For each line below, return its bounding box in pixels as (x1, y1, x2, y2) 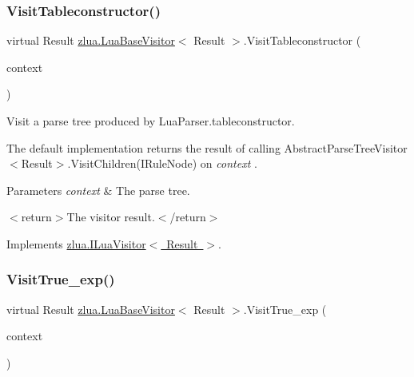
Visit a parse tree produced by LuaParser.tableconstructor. (6, 113, 295, 129)
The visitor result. (66, 208, 155, 225)
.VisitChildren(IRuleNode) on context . (67, 155, 257, 172)
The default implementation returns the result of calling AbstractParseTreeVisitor (6, 139, 408, 156)
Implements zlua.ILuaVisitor (6, 235, 146, 252)
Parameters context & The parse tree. (6, 181, 190, 198)
